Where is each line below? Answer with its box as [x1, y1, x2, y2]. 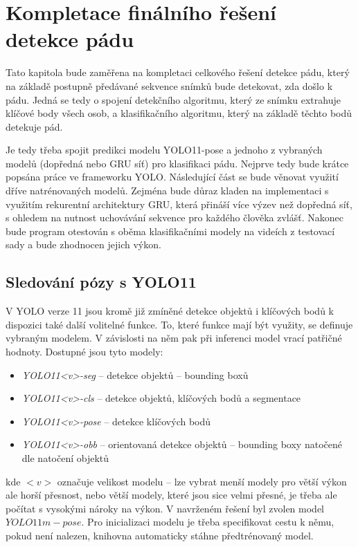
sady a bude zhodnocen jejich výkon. [6, 237, 161, 252]
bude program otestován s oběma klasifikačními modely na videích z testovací [6, 223, 335, 238]
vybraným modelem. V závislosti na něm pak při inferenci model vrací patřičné [6, 331, 342, 345]
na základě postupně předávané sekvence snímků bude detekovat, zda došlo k [6, 78, 333, 93]
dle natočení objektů [21, 450, 109, 465]
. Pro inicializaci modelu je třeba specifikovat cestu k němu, [81, 514, 334, 529]
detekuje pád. [6, 119, 63, 133]
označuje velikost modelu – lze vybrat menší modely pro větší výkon [57, 474, 347, 488]
